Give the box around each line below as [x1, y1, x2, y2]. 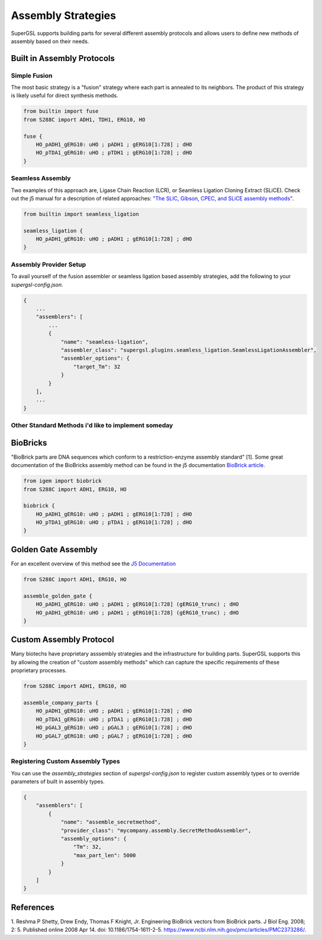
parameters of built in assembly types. [11, 778, 105, 785]
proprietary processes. [11, 667, 67, 674]
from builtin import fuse [23, 108, 99, 115]
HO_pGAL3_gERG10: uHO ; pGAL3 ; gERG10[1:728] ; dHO [36, 724, 192, 731]
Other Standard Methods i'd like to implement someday [11, 421, 173, 430]
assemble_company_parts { [23, 699, 99, 706]
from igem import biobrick [23, 478, 102, 484]
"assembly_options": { [60, 835, 127, 842]
